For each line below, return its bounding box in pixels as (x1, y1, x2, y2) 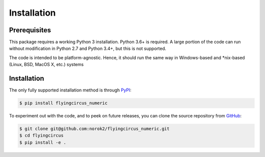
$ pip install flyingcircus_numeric (19, 100, 108, 106)
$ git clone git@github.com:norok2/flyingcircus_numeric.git (19, 126, 170, 132)
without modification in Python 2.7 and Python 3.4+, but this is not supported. (9, 45, 166, 51)
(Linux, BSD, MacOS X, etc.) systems (9, 62, 84, 67)
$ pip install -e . (19, 139, 66, 145)
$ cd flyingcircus (19, 133, 64, 138)
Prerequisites (9, 26, 51, 34)
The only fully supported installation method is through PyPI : (9, 87, 132, 93)
